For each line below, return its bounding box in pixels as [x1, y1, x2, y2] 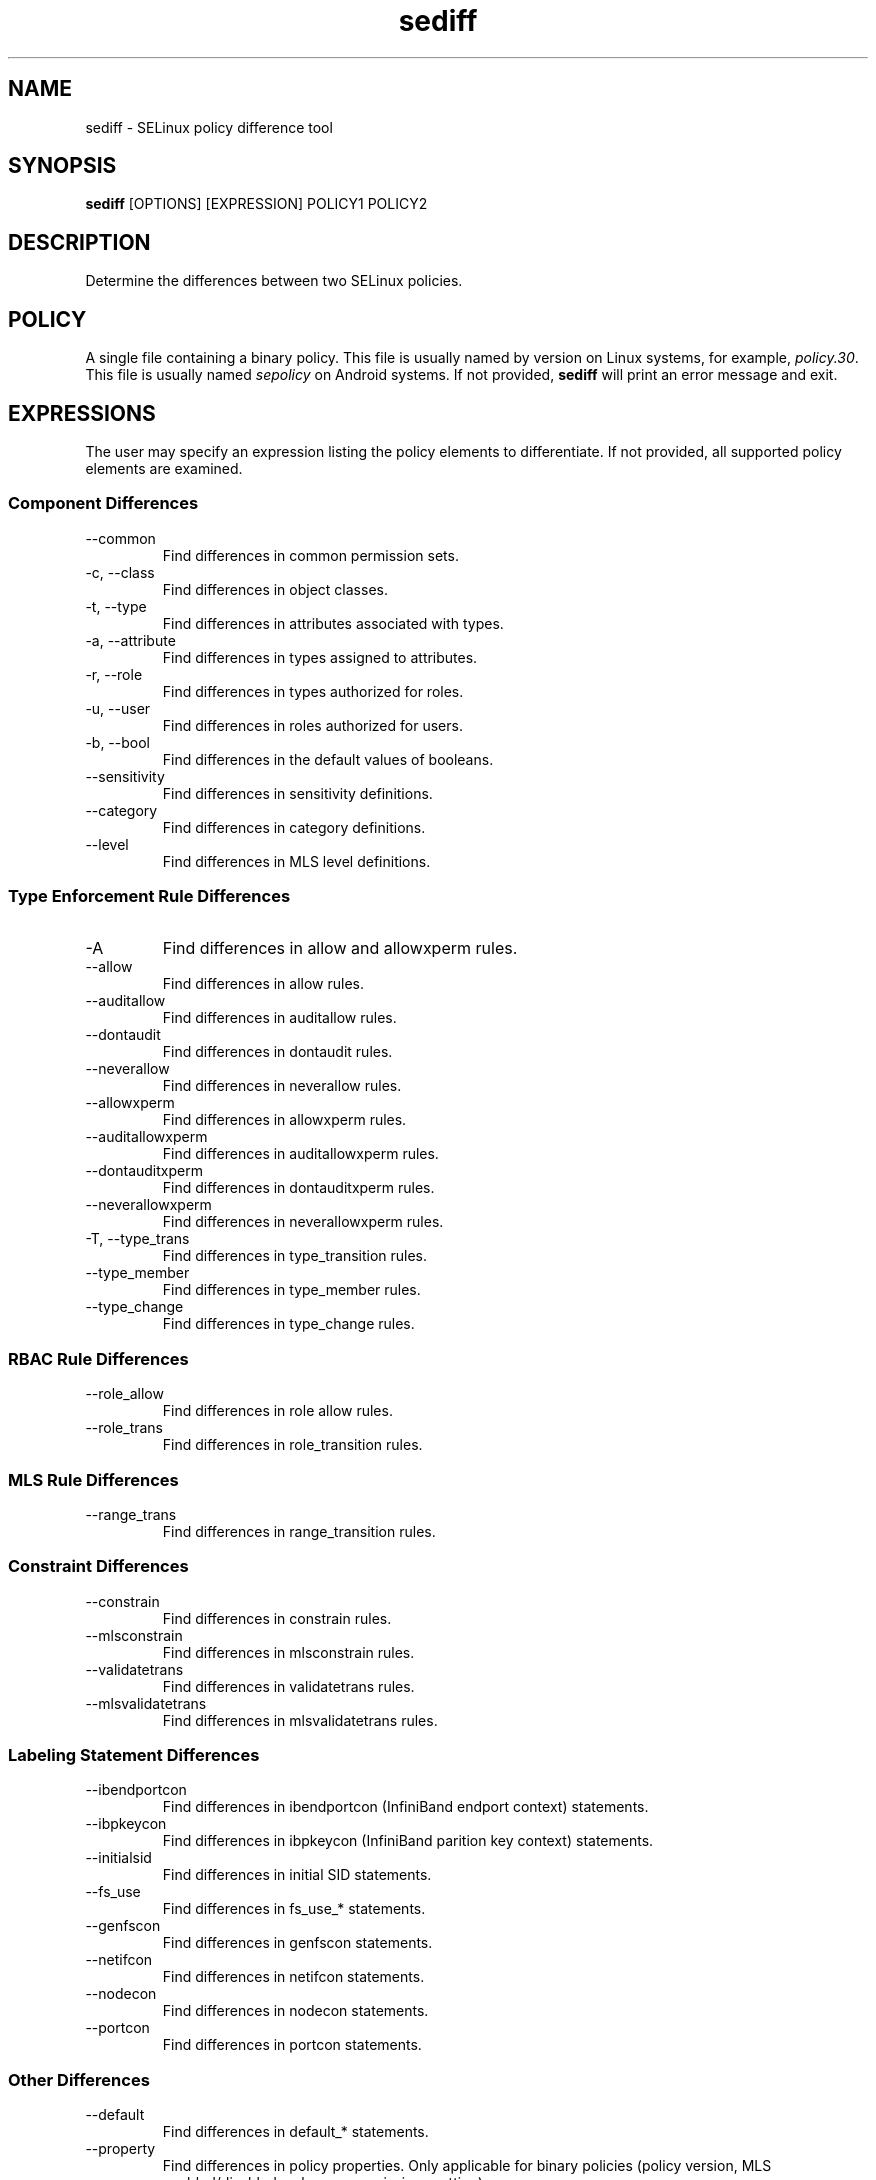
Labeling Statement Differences [8, 1745, 260, 1766]
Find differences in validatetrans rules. [162, 1677, 415, 1695]
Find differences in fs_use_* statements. [162, 1900, 426, 1918]
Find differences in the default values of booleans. [162, 750, 494, 768]
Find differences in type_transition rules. [162, 1247, 428, 1265]
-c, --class [85, 563, 155, 581]
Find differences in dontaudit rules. [162, 1043, 393, 1061]
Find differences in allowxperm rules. [162, 1111, 407, 1129]
